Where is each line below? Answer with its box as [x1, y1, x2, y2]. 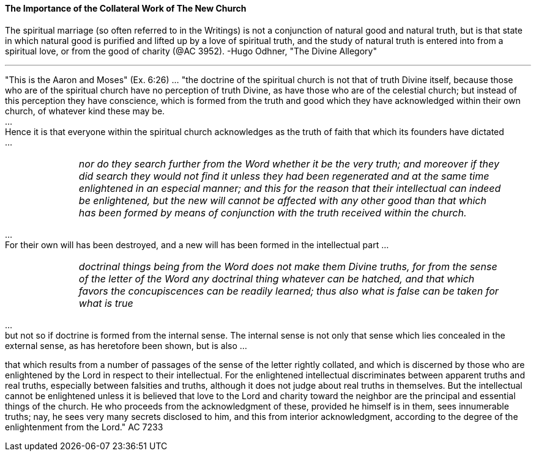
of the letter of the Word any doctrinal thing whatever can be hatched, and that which [78, 272, 475, 285]
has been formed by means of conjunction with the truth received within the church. [78, 206, 467, 219]
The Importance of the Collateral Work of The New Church [5, 3, 247, 13]
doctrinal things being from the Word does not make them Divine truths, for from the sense [78, 260, 497, 273]
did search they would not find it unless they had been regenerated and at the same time [78, 169, 489, 182]
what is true [78, 296, 133, 309]
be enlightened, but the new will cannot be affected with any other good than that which [78, 194, 486, 207]
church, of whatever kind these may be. [5, 105, 165, 116]
